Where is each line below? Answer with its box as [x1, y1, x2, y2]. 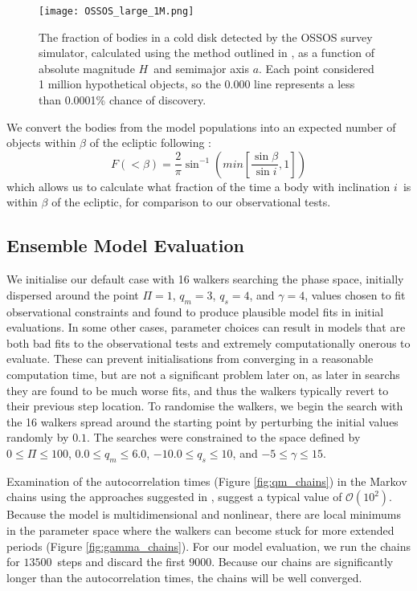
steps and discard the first [57, 553, 186, 570]
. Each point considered [259, 59, 374, 76]
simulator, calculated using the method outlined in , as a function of [39, 44, 374, 61]
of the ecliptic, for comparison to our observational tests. [51, 194, 331, 210]
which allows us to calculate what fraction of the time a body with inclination [6, 177, 390, 194]
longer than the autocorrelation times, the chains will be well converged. [6, 569, 362, 585]
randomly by [6, 429, 69, 446]
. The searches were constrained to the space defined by [87, 429, 361, 446]
